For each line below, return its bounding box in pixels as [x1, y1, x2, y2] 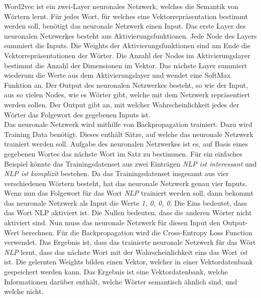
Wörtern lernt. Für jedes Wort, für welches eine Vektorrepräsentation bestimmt [4, 11, 248, 21]
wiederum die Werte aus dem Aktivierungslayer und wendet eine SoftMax [4, 70, 231, 80]
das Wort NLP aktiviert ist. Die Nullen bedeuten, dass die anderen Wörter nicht [4, 207, 252, 218]
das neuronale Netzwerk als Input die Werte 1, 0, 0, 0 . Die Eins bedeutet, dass [4, 197, 247, 208]
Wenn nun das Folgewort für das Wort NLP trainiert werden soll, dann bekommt [4, 188, 253, 198]
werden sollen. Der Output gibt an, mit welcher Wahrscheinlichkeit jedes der [4, 99, 239, 109]
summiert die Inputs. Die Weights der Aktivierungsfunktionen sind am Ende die [4, 40, 250, 51]
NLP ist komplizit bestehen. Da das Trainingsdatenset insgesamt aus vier [4, 168, 229, 179]
